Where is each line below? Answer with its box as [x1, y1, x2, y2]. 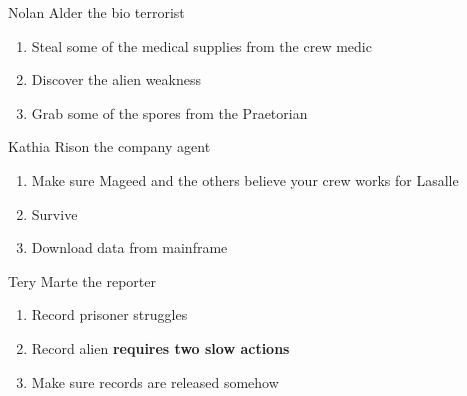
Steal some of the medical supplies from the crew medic [31, 35, 372, 56]
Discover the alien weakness [31, 69, 202, 90]
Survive [31, 203, 78, 224]
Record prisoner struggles [31, 304, 188, 325]
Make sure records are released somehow [31, 371, 279, 392]
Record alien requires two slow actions [31, 337, 290, 358]
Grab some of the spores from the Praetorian [31, 102, 308, 123]
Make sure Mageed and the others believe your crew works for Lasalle [31, 169, 459, 190]
